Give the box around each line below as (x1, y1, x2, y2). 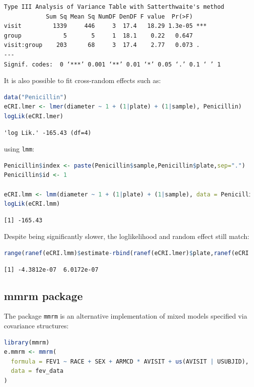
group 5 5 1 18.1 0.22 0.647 (4, 32, 193, 39)
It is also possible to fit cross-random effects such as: (4, 75, 161, 86)
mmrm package (4, 288, 83, 303)
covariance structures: (4, 320, 69, 330)
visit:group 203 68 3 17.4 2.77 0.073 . (4, 42, 200, 49)
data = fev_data (11, 367, 63, 375)
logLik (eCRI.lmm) (4, 200, 60, 208)
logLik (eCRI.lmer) (4, 112, 63, 120)
